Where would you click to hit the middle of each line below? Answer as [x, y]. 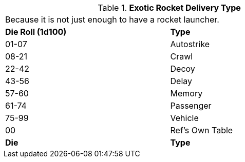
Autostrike [190, 44]
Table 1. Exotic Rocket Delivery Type [169, 8]
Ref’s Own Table [202, 130]
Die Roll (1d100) [36, 32]
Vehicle [184, 118]
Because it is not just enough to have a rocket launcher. [112, 19]
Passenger [191, 106]
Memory [186, 93]
